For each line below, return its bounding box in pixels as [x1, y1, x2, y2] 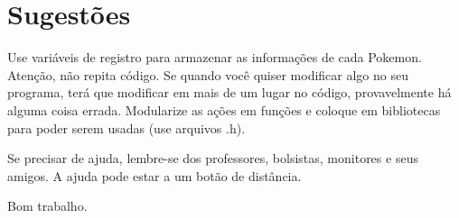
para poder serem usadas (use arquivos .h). [7, 118, 246, 137]
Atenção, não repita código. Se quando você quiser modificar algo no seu [7, 65, 408, 84]
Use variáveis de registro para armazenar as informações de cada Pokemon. [7, 48, 422, 67]
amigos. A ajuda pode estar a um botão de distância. [7, 166, 302, 185]
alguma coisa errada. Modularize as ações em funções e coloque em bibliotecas [7, 100, 441, 119]
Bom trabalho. [7, 196, 88, 215]
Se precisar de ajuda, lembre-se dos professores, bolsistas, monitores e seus [7, 149, 418, 168]
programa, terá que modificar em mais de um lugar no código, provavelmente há [7, 83, 452, 102]
